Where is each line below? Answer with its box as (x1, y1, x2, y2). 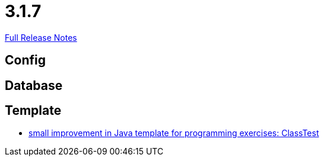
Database (5, 78, 63, 93)
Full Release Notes (5, 32, 77, 43)
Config (5, 53, 46, 68)
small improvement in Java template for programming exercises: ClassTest (28, 128, 319, 139)
